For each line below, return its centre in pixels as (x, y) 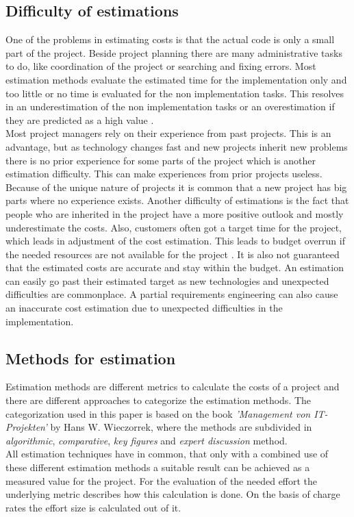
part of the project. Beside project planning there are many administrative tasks (174, 52)
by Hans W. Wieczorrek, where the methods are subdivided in (181, 427)
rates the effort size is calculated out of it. (93, 507)
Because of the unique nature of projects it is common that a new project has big (176, 187)
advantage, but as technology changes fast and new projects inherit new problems (177, 146)
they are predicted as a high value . (80, 119)
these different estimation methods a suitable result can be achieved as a (158, 467)
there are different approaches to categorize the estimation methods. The (159, 400)
